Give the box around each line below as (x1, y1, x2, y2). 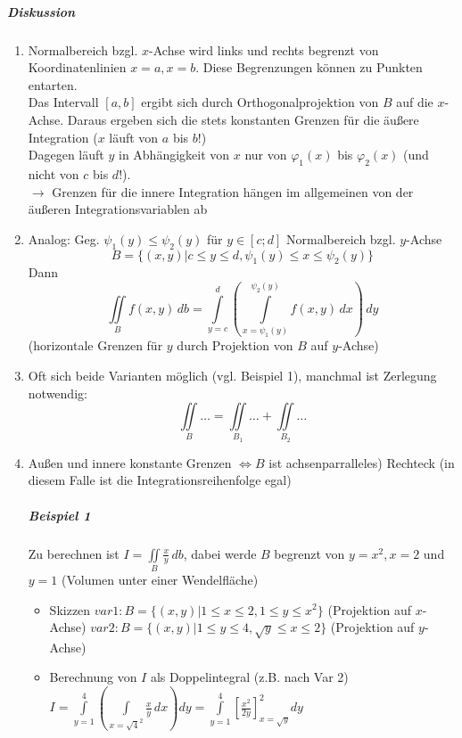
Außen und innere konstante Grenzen (28, 453, 232, 471)
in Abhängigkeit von (118, 145, 230, 164)
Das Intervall (28, 93, 99, 111)
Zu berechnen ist (28, 544, 120, 562)
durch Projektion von (177, 336, 293, 355)
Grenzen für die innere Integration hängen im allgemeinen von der (52, 182, 414, 201)
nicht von (28, 164, 79, 183)
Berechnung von (49, 668, 137, 686)
